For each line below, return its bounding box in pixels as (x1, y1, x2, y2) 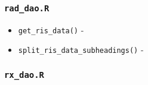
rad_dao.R (4, 3, 50, 13)
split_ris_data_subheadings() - (18, 43, 144, 56)
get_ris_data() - (18, 23, 84, 36)
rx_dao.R (4, 70, 44, 80)
